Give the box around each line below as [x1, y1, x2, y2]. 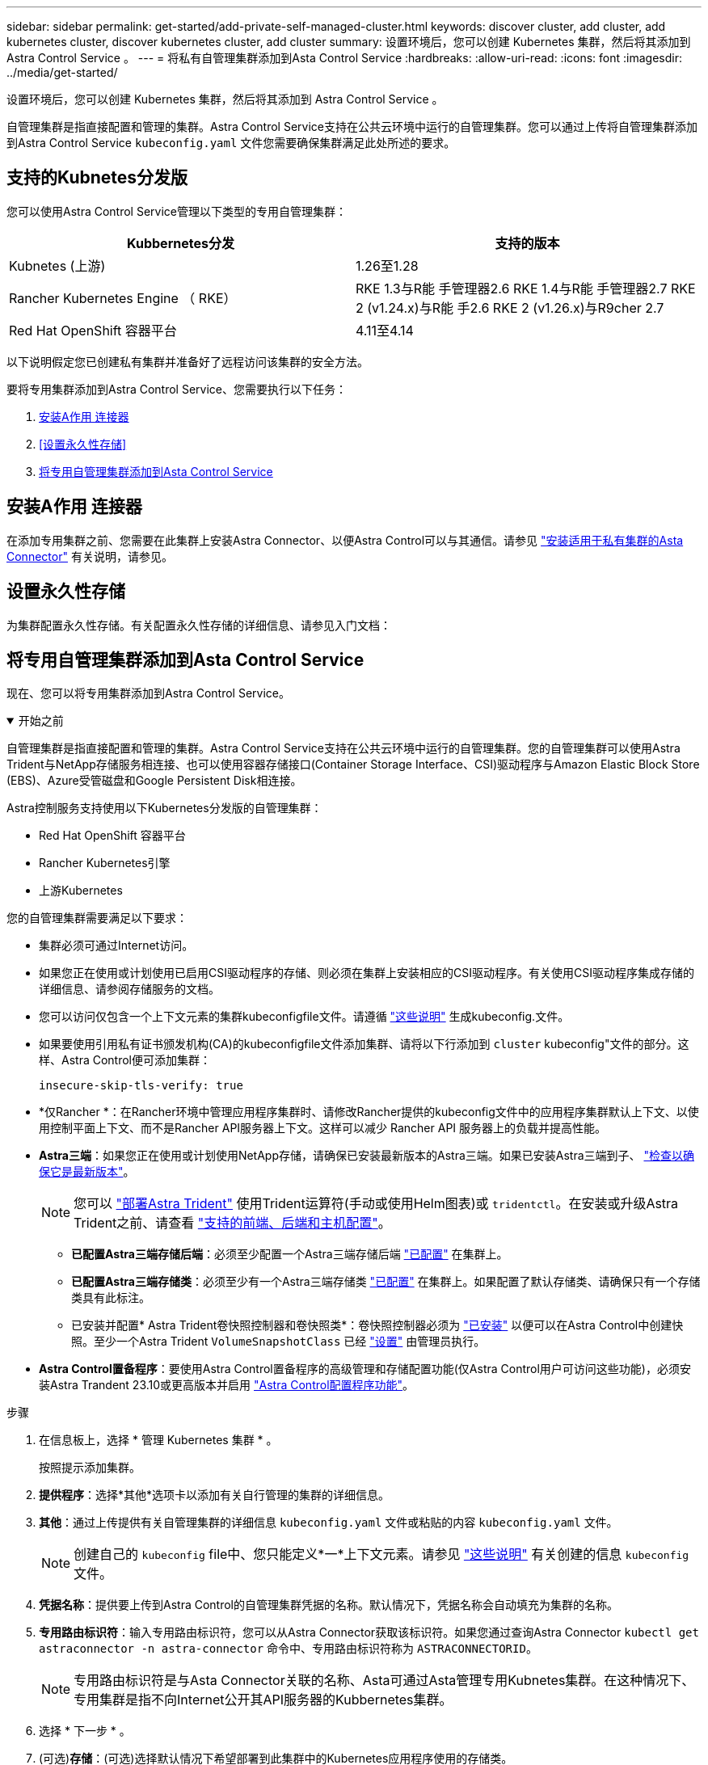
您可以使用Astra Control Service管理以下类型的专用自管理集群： [6, 204, 347, 218]
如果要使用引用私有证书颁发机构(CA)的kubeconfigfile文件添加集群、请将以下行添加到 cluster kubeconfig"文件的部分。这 [39, 1037, 689, 1051]
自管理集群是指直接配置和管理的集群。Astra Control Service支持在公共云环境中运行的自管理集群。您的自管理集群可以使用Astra [6, 741, 681, 756]
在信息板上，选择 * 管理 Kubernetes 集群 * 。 [39, 1433, 278, 1447]
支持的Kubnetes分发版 [6, 167, 188, 188]
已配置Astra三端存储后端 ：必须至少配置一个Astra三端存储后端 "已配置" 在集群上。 [71, 1247, 508, 1262]
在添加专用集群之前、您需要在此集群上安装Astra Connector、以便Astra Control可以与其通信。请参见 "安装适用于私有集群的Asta [6, 533, 684, 547]
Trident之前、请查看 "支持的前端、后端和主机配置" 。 [74, 1215, 391, 1232]
